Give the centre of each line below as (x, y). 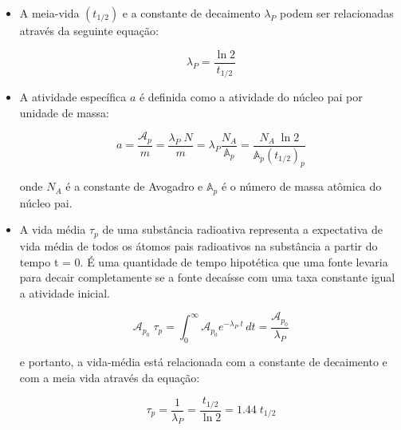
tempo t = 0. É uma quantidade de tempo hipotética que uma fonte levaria (204, 261)
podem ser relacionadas (337, 13)
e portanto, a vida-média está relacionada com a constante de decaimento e (203, 361)
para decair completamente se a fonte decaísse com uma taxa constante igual (207, 277)
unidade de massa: (64, 112)
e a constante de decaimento (191, 13)
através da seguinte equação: (89, 30)
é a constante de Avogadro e (134, 186)
